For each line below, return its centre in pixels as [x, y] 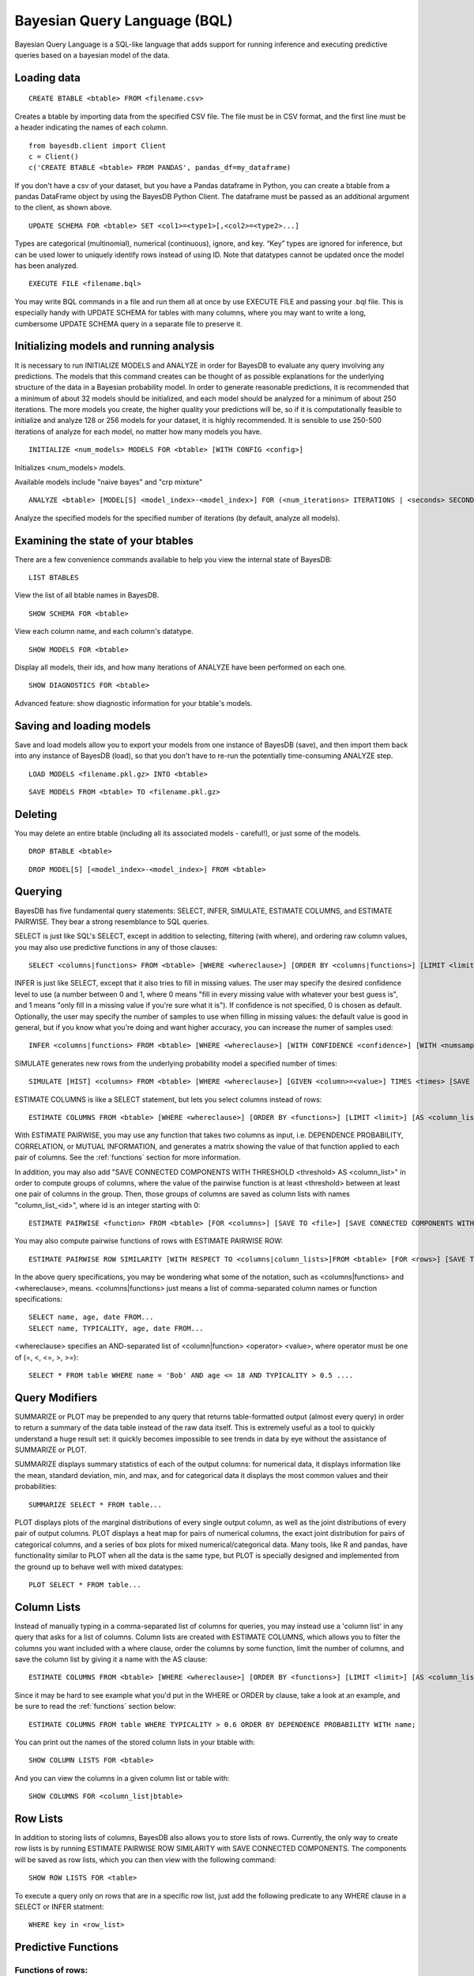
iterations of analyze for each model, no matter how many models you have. [138, 432]
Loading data [47, 78]
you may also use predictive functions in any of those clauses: [116, 947]
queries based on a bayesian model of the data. [92, 55]
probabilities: [36, 1487]
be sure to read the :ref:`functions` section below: [95, 1706]
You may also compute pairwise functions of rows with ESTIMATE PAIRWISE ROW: [149, 1241]
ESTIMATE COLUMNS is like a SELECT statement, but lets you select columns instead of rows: [168, 1099]
